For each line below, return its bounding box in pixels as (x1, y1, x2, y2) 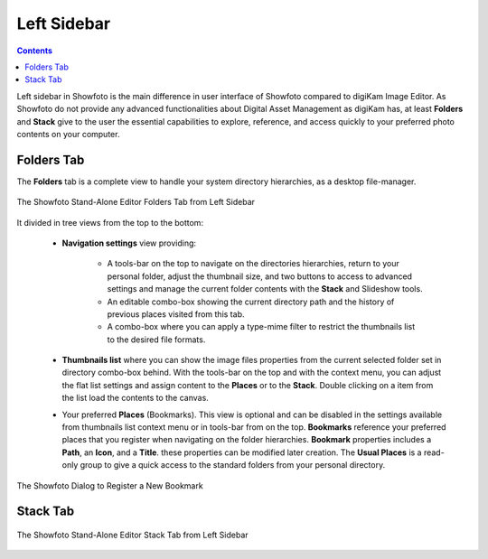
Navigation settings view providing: (61, 238, 197, 248)
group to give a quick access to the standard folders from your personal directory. (80, 460, 386, 470)
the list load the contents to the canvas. (61, 393, 210, 404)
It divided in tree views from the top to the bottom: (16, 217, 203, 228)
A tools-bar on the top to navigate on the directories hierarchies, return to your (107, 258, 399, 269)
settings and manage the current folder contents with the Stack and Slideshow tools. (107, 284, 424, 294)
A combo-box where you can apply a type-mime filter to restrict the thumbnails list (107, 321, 416, 332)
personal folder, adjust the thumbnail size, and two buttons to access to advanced (107, 271, 413, 282)
